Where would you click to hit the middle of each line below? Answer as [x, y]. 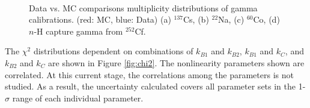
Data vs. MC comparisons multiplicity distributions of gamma [143, 7]
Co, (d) [266, 19]
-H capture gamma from [78, 31]
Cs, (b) [196, 19]
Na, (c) [231, 19]
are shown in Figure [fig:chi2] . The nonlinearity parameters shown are [176, 62]
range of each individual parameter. [78, 98]
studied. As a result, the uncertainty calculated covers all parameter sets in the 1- [155, 86]
